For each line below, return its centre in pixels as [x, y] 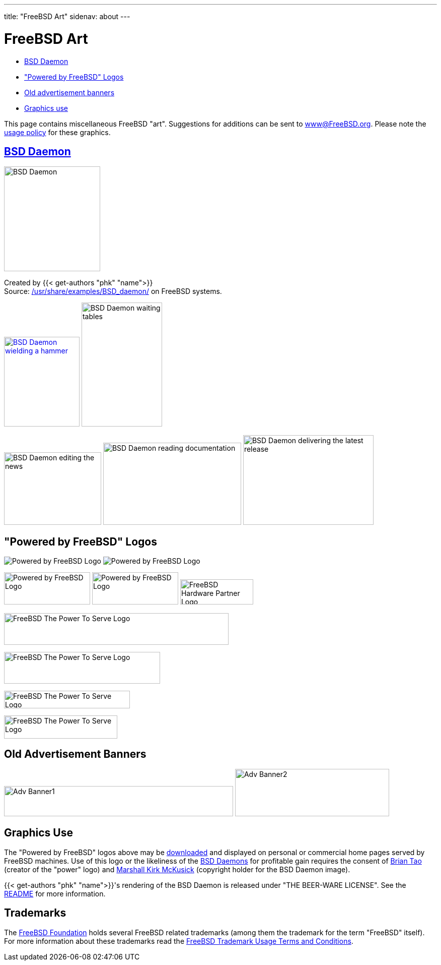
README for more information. [55, 893]
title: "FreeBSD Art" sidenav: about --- [67, 16]
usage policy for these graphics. [57, 132]
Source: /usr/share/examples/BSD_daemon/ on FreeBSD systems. [113, 291]
